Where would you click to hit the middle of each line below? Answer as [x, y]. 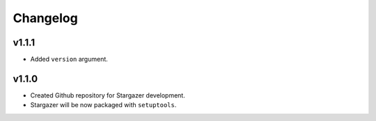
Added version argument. [69, 59]
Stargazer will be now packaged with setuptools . [103, 105]
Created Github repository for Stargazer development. [108, 95]
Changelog [45, 18]
